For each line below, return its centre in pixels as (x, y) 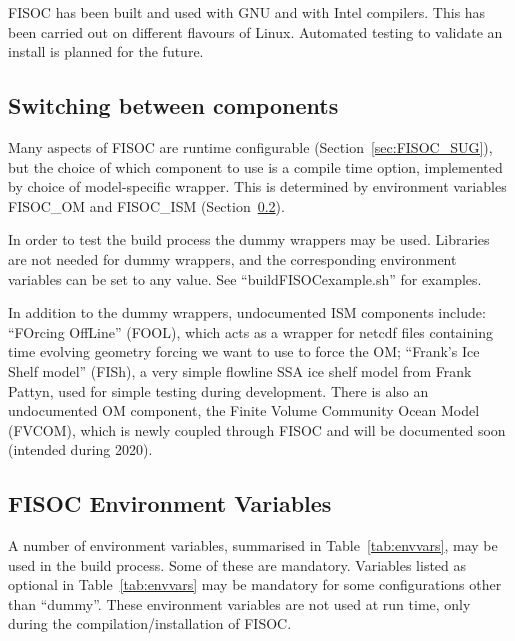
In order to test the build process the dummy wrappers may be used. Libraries (249, 239)
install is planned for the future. (106, 51)
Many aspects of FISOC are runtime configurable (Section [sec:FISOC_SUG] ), (250, 146)
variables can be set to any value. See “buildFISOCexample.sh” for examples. (245, 278)
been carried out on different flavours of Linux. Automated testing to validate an (255, 31)
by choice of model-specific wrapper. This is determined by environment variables (257, 186)
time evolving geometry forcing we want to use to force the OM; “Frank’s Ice (244, 351)
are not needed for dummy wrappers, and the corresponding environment (232, 258)
